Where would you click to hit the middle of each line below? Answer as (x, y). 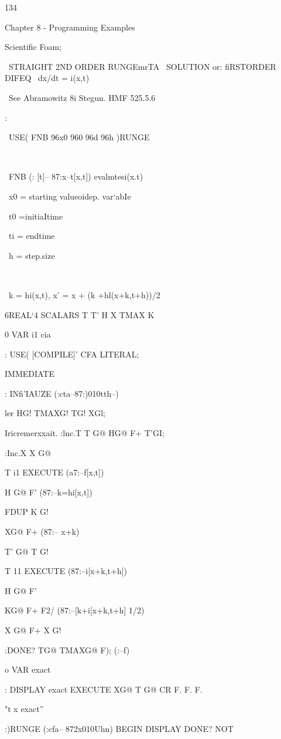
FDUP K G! (27, 512)
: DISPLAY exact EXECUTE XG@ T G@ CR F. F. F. (104, 689)
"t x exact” (24, 709)
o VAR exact (28, 669)
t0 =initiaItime (36, 216)
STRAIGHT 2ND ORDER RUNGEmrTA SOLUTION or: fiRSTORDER (142, 66)
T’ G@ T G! (27, 551)
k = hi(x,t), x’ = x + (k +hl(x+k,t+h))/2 (84, 294)
